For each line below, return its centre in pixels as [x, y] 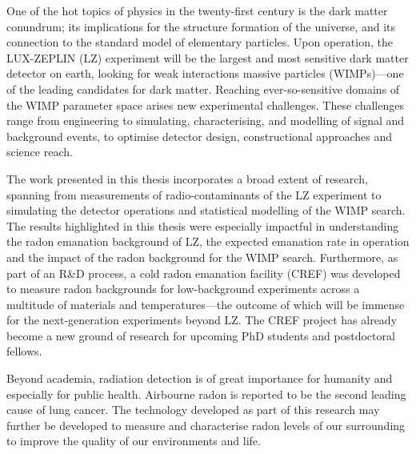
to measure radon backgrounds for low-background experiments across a [183, 289]
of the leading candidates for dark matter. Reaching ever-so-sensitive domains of [203, 88]
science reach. [40, 152]
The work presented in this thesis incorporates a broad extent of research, [187, 178]
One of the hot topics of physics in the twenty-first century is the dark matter [197, 10]
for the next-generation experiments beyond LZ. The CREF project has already [202, 320]
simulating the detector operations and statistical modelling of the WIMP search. [206, 210]
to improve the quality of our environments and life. [134, 441]
